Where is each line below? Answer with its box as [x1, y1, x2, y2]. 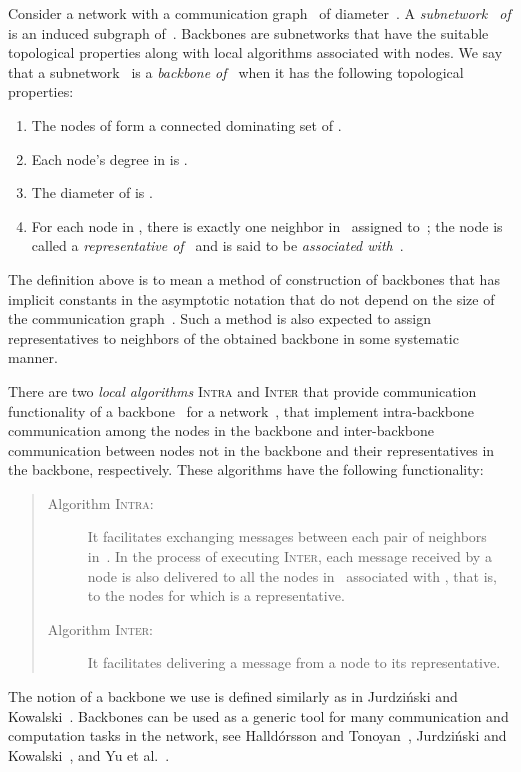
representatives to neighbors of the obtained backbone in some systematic [8, 327, 459, 348]
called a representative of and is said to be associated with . [31, 235, 404, 256]
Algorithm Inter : [47, 618, 153, 639]
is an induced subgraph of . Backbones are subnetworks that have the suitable [8, 22, 489, 43]
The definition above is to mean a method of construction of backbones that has [8, 268, 500, 289]
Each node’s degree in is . [31, 148, 188, 169]
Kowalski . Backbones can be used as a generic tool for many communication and [8, 705, 509, 726]
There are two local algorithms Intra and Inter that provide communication [8, 380, 477, 401]
